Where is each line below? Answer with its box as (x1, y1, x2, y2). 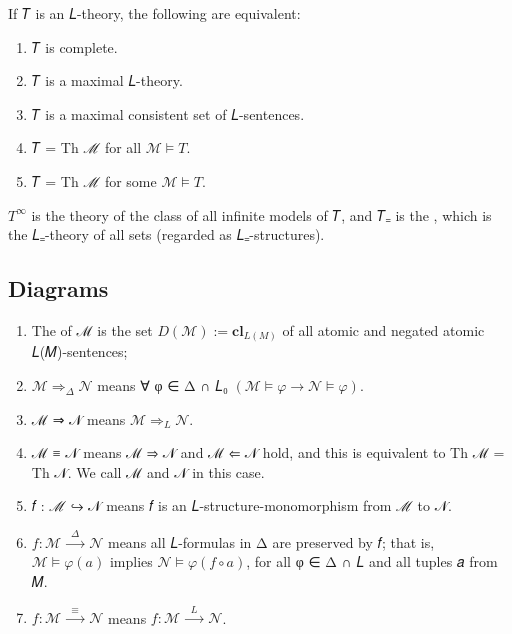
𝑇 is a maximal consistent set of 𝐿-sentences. (31, 103, 305, 124)
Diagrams (8, 273, 109, 304)
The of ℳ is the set (31, 319, 153, 340)
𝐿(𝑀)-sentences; (31, 341, 128, 362)
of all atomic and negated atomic (282, 319, 485, 340)
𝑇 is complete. (31, 36, 118, 57)
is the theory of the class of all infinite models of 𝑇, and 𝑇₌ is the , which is (31, 204, 492, 225)
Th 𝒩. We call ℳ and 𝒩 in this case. (31, 461, 265, 482)
